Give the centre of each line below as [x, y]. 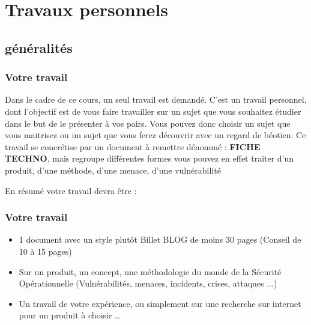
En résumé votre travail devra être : [71, 190]
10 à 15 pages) [45, 251]
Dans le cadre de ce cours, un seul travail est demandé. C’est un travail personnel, [156, 99]
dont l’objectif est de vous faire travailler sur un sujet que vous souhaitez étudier [153, 111]
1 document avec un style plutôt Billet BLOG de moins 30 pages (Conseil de [160, 239]
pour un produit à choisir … [70, 315]
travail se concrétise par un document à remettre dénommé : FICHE [133, 146]
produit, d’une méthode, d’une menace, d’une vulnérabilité [113, 170]
